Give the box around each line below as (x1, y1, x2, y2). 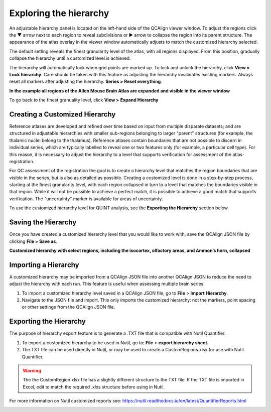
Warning (23, 367, 41, 373)
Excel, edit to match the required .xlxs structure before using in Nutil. (23, 384, 165, 390)
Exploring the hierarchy (9, 8, 109, 19)
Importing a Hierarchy (9, 260, 80, 269)
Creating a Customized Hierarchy (9, 110, 116, 118)
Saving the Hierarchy (9, 218, 77, 227)
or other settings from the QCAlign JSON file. (22, 304, 115, 310)
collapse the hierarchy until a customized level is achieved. (9, 55, 131, 61)
